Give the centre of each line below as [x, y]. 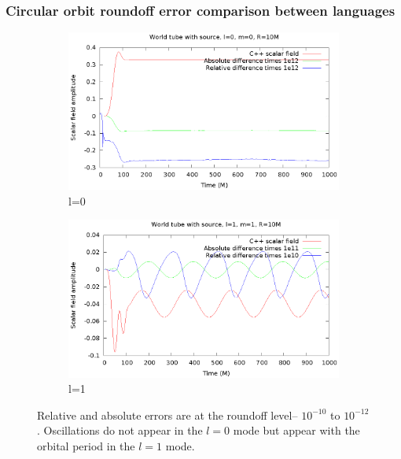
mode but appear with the [296, 430]
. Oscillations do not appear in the [120, 430]
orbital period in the [86, 445]
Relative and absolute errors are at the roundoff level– [167, 415]
